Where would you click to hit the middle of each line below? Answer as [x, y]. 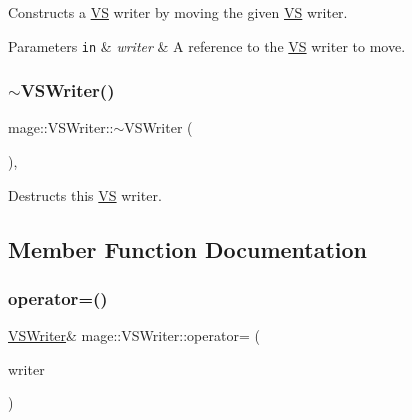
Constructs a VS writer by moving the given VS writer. [178, 12]
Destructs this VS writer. [85, 194]
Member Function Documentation [188, 248]
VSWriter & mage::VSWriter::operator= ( [134, 335]
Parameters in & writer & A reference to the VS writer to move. [207, 45]
